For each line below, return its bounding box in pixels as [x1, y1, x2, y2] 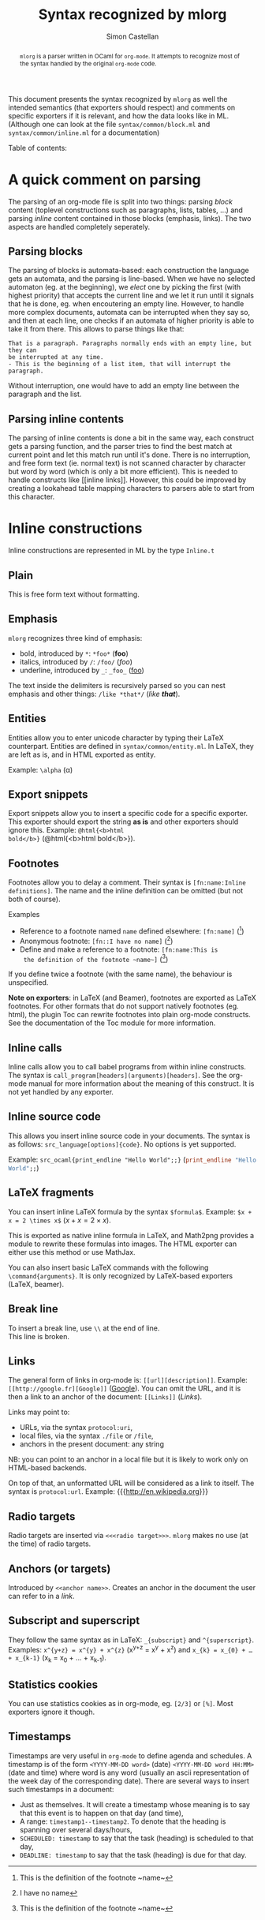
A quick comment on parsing [8, 170, 201, 189]
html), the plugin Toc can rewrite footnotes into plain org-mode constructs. [8, 1010, 251, 1020]
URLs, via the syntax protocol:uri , [19, 1423, 133, 1432]
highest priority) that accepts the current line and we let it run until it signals [8, 290, 255, 301]
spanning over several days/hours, [19, 1825, 132, 1834]
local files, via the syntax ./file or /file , [19, 1431, 154, 1441]
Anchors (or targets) [8, 1562, 111, 1575]
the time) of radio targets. [8, 1539, 91, 1548]
